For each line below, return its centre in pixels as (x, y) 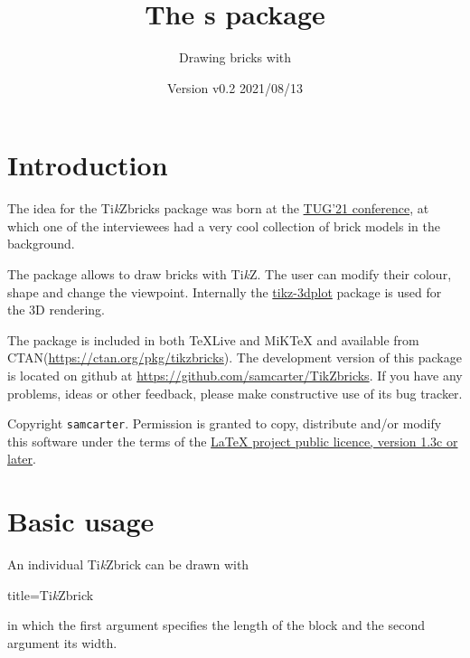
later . (22, 459)
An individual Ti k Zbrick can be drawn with (128, 564)
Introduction (88, 165)
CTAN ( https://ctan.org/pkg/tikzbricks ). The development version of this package (235, 357)
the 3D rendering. (56, 310)
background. (41, 244)
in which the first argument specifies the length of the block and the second (216, 625)
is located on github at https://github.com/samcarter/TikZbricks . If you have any (235, 375)
